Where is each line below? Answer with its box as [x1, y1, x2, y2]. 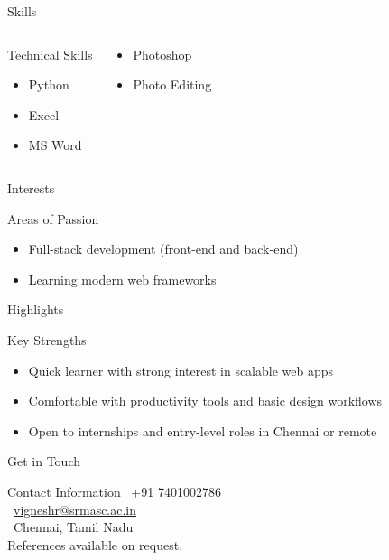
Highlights [7, 300, 64, 319]
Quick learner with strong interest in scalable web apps [28, 360, 334, 379]
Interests [7, 178, 55, 197]
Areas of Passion [7, 209, 99, 228]
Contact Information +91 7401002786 [7, 481, 221, 500]
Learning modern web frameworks [28, 269, 217, 288]
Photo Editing [133, 75, 212, 94]
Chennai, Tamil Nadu [13, 518, 134, 537]
